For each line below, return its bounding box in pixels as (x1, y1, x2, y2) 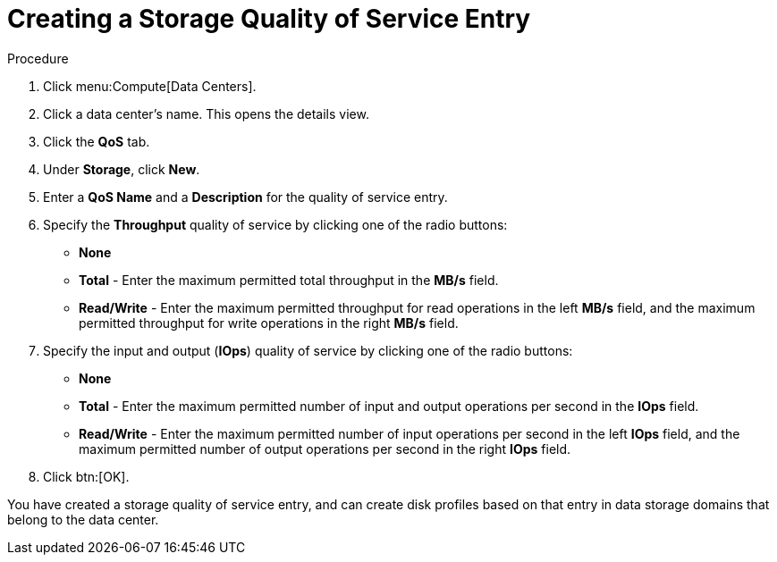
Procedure (7, 50, 69, 66)
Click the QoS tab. (43, 133, 150, 149)
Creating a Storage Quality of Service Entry (7, 4, 531, 34)
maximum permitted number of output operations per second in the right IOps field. (79, 440, 571, 457)
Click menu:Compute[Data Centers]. (43, 78, 257, 94)
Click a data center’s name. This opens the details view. (43, 105, 369, 122)
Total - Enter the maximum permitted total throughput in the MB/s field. (79, 272, 499, 288)
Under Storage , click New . (43, 161, 200, 177)
